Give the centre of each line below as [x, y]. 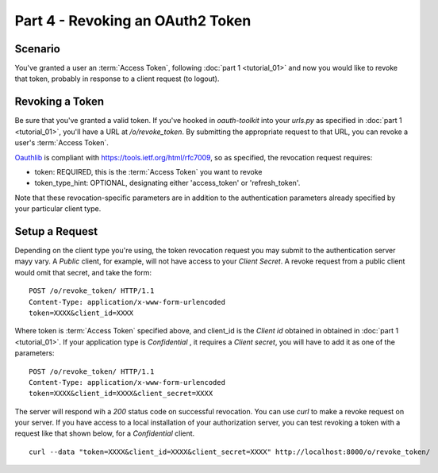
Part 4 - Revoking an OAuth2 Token [133, 21]
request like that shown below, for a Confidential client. [105, 433]
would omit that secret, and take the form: [83, 272]
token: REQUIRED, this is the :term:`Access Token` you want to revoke [148, 171]
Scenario [38, 49]
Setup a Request [56, 231]
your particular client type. [58, 209]
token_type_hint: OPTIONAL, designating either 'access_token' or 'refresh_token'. [167, 183]
